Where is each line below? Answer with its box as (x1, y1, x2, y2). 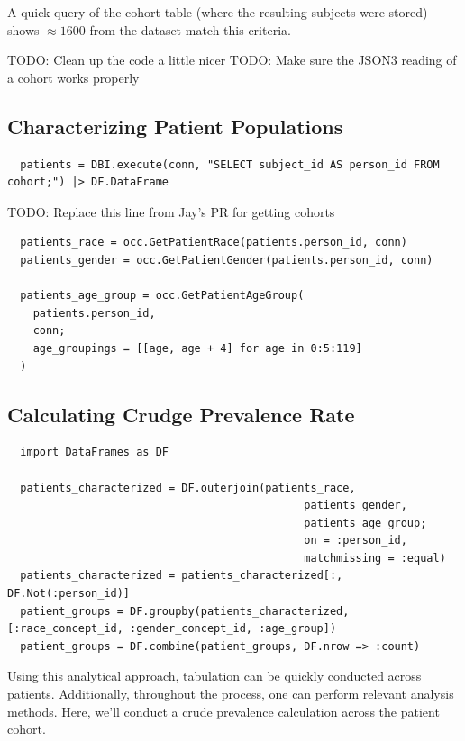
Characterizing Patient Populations (7, 112, 343, 140)
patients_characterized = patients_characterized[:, (20, 569, 343, 583)
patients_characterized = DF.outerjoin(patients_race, (20, 481, 356, 494)
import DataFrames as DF (20, 446, 169, 459)
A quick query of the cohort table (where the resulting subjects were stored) (7, 3, 428, 21)
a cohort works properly (7, 68, 140, 86)
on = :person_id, (304, 534, 407, 547)
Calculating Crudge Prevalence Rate (7, 400, 355, 428)
